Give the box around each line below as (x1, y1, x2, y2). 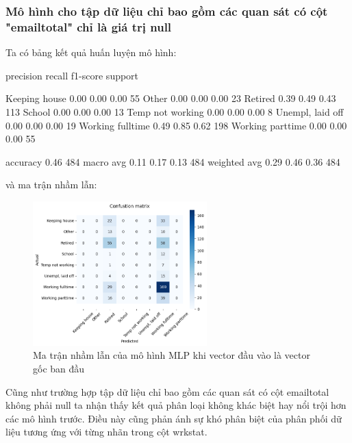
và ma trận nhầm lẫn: (5, 177, 97, 192)
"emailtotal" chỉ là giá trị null (5, 18, 172, 35)
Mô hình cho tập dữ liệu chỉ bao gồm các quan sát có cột (5, 2, 328, 19)
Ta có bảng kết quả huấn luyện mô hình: (5, 45, 177, 60)
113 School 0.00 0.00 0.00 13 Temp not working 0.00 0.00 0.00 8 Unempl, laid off (5, 104, 344, 118)
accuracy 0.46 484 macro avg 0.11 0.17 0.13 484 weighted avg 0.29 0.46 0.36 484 (5, 154, 340, 168)
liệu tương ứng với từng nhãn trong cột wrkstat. (5, 425, 208, 439)
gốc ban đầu (33, 361, 85, 375)
